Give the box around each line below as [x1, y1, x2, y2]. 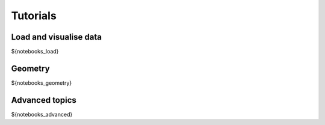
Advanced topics [11, 95, 76, 105]
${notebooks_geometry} [11, 79, 72, 87]
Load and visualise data [11, 32, 102, 42]
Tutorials [11, 9, 57, 22]
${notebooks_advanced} [11, 111, 73, 118]
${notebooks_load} [11, 48, 59, 55]
